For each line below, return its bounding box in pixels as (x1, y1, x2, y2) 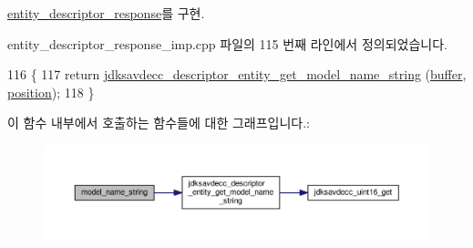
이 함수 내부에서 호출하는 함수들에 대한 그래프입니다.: (7, 113, 310, 132)
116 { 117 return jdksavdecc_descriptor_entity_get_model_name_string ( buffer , (7, 65, 467, 84)
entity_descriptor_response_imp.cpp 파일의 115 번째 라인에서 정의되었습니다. (7, 34, 447, 53)
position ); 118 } (7, 82, 95, 101)
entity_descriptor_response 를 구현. (7, 4, 205, 22)
